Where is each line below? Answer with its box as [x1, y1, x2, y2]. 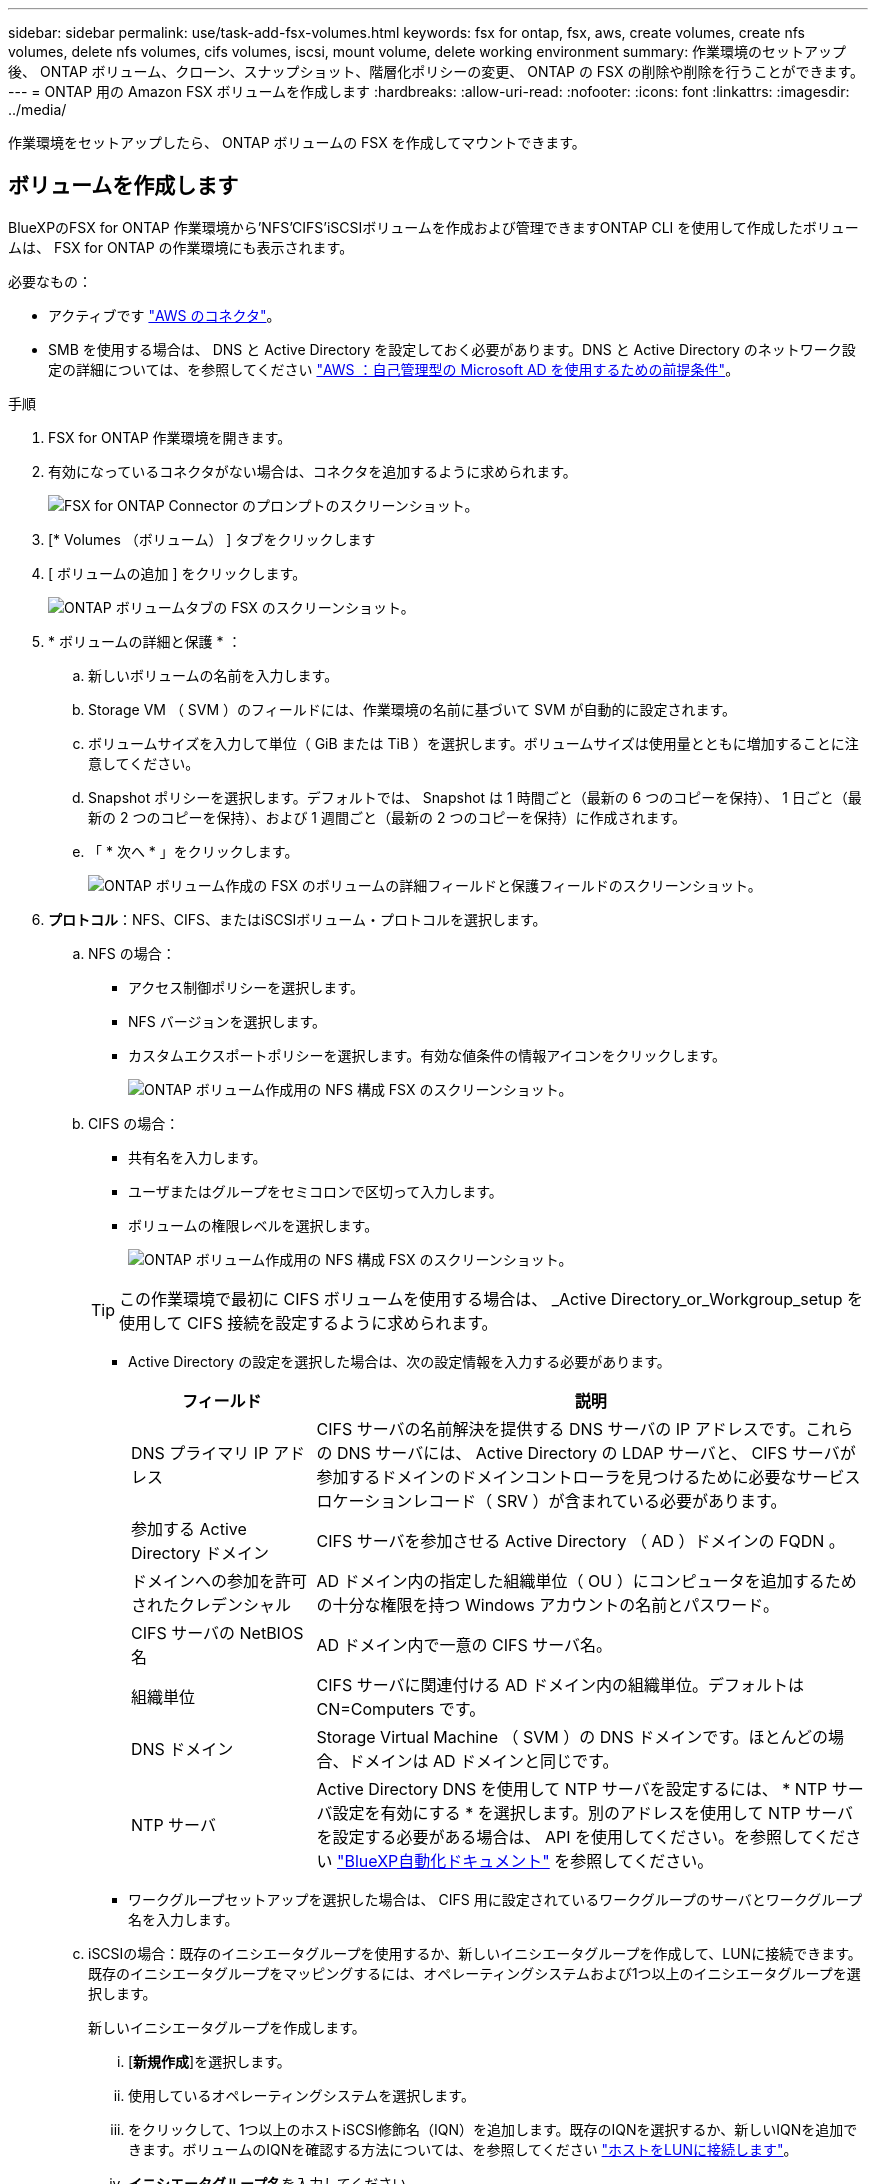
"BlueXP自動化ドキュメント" [337, 1850, 550, 1871]
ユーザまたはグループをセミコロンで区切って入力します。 [128, 1182, 503, 1200]
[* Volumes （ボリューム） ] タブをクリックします [48, 530, 376, 548]
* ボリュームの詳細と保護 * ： [48, 632, 242, 650]
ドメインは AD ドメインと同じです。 [348, 1750, 619, 1771]
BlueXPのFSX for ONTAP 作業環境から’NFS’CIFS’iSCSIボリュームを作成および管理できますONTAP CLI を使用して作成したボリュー [8, 218, 859, 236]
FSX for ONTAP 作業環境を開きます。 [48, 428, 292, 446]
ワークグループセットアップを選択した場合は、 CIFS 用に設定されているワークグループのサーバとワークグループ [128, 1890, 863, 1908]
